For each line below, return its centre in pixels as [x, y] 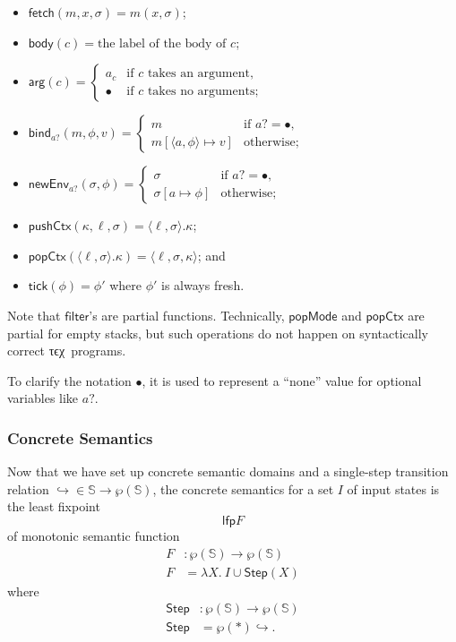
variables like [43, 398]
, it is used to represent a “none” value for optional [282, 380]
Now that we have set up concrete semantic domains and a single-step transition [228, 471]
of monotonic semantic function [94, 535]
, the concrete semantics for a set [243, 488]
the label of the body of [162, 43]
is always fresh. [203, 285]
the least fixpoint [54, 506]
